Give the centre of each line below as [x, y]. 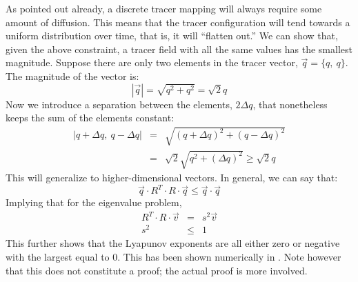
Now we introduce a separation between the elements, [119, 104]
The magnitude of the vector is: [72, 75]
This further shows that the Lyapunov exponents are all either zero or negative [173, 243]
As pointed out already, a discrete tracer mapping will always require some [164, 8]
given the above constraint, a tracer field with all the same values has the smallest [179, 49]
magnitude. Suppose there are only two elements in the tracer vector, [152, 62]
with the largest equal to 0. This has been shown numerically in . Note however [173, 257]
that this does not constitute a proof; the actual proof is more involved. [157, 270]
